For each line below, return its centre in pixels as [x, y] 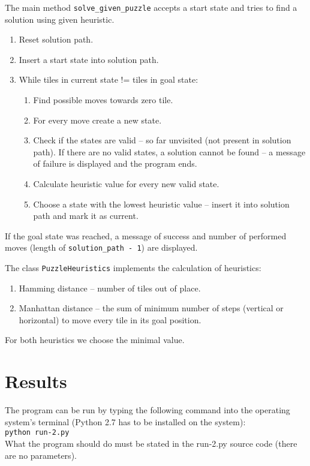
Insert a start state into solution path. [89, 59]
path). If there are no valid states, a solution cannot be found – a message [169, 151]
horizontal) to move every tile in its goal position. [110, 319]
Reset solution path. [56, 39]
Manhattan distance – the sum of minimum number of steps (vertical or [151, 308]
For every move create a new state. [97, 120]
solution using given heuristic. [60, 19]
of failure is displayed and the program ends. [115, 163]
